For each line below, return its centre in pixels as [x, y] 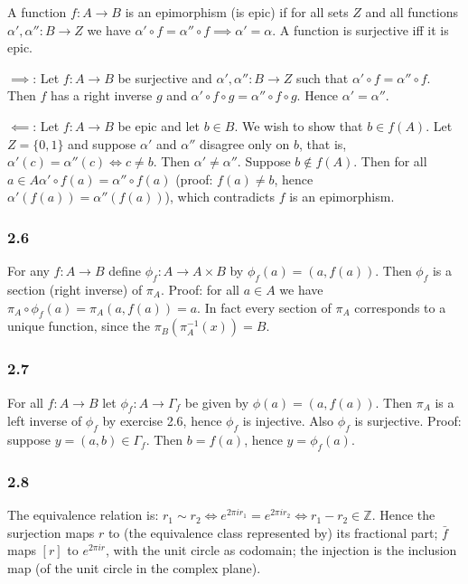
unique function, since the [79, 326]
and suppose [102, 143]
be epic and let [159, 125]
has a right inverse [102, 95]
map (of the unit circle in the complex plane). [134, 567]
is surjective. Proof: [408, 421]
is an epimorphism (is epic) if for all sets [237, 12]
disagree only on [245, 143]
